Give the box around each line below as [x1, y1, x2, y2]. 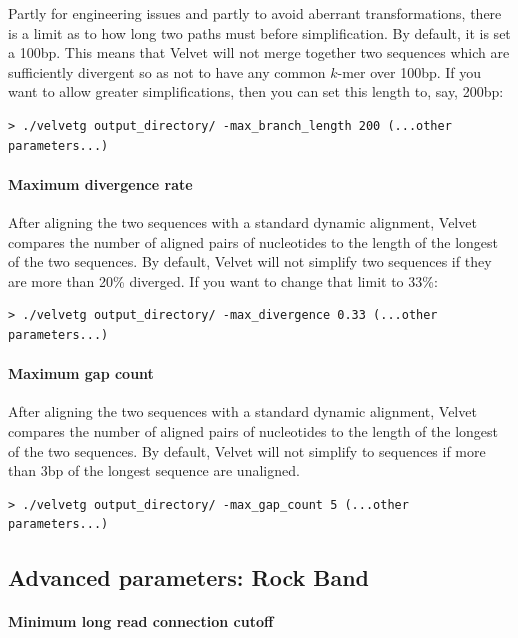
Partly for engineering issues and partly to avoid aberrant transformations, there [8, 3, 502, 23]
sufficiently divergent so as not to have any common [8, 61, 326, 82]
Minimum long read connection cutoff [8, 611, 274, 632]
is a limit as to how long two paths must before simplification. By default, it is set [8, 22, 511, 43]
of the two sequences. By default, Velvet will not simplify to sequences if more [8, 440, 486, 461]
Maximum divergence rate [8, 173, 193, 194]
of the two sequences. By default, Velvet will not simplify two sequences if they [8, 251, 492, 272]
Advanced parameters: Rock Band [8, 562, 370, 593]
